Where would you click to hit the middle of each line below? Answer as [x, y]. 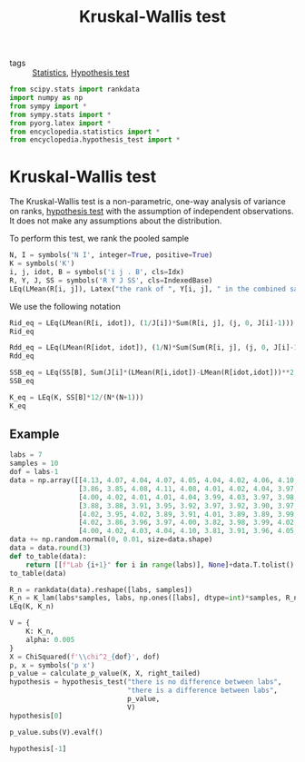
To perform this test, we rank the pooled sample [99, 239]
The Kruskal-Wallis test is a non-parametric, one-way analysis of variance [148, 202]
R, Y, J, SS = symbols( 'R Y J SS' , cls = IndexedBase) [111, 280]
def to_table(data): [49, 556]
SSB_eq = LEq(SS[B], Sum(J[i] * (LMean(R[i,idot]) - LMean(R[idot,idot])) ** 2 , [154, 373]
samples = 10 [34, 464]
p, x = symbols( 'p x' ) [52, 665]
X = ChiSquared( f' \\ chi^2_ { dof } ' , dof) [85, 657]
